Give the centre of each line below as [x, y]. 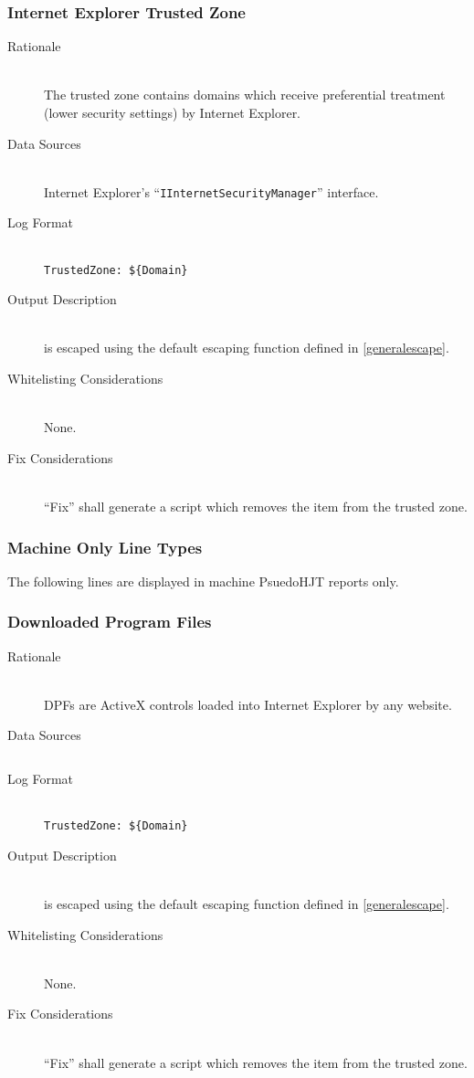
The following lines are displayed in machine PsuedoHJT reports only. [203, 581]
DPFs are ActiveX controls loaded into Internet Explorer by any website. [248, 704]
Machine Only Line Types [105, 547]
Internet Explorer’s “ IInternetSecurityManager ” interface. [211, 191]
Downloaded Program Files [110, 622]
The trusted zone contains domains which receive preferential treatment [245, 95]
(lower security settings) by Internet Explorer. [173, 112]
